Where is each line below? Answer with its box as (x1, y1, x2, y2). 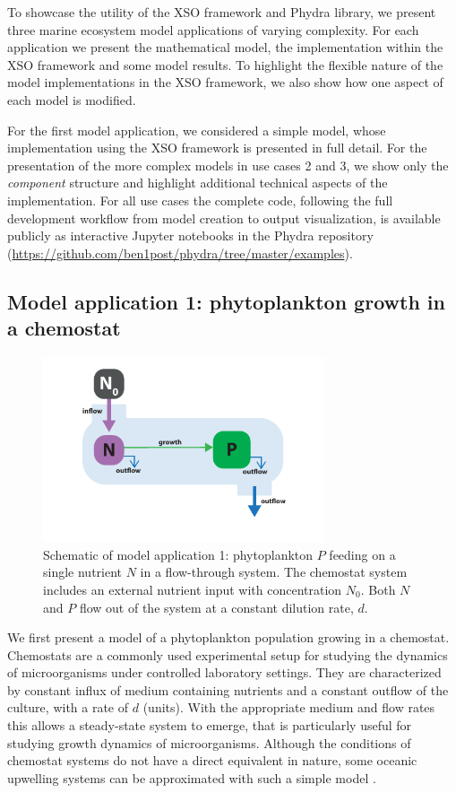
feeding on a (329, 545, 396, 563)
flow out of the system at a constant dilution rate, (79, 597, 354, 616)
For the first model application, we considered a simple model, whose (7, 120, 386, 139)
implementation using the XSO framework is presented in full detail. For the (7, 138, 427, 157)
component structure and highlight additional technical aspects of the (7, 173, 388, 192)
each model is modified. (7, 90, 136, 109)
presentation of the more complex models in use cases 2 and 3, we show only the (7, 155, 449, 174)
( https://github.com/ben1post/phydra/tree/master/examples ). (7, 243, 353, 262)
